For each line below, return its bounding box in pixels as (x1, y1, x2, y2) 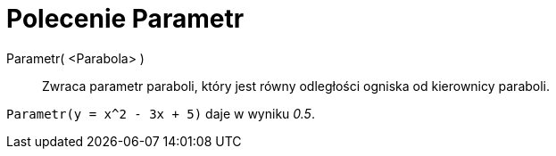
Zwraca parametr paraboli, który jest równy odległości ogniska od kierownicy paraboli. (42, 78, 551, 94)
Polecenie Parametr (6, 4, 245, 34)
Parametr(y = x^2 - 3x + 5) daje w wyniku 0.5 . (6, 105, 315, 121)
